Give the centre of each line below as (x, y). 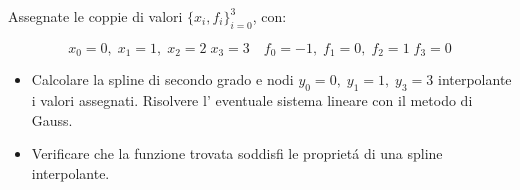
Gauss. (52, 119)
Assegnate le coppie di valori (95, 16)
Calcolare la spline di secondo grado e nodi (162, 79)
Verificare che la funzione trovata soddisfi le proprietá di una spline (237, 153)
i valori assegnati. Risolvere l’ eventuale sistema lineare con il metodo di (252, 100)
